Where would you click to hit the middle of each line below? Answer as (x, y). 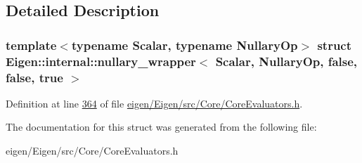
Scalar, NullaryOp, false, (286, 61)
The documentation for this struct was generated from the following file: (161, 127)
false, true (34, 77)
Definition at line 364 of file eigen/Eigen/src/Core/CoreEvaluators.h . (154, 103)
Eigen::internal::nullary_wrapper (101, 61)
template (31, 45)
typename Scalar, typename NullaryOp (185, 45)
